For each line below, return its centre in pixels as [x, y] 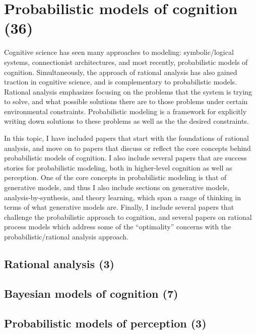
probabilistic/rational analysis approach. [66, 236]
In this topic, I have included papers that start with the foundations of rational [126, 138]
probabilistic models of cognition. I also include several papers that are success [125, 158]
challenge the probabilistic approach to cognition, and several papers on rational [128, 217]
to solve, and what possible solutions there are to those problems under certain [126, 101]
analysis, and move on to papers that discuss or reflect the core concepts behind [127, 148]
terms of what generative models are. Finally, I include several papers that [119, 207]
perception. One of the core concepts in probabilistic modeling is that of [115, 177]
